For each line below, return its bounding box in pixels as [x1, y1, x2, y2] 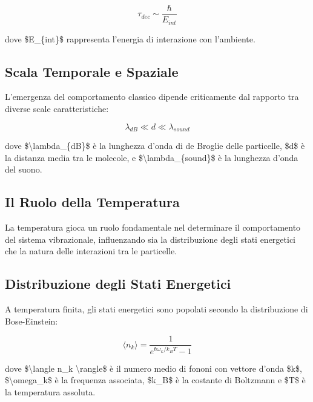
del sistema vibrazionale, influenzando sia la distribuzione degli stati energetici [5, 232, 296, 245]
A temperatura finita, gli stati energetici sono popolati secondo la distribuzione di [5, 303, 308, 315]
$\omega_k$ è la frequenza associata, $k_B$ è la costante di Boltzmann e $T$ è [5, 374, 306, 386]
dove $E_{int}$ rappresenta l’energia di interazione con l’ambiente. [5, 32, 255, 45]
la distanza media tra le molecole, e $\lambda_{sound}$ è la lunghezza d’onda [5, 151, 298, 163]
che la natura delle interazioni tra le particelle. [5, 245, 177, 257]
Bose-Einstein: [5, 314, 58, 327]
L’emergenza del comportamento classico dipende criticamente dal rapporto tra [5, 90, 299, 103]
